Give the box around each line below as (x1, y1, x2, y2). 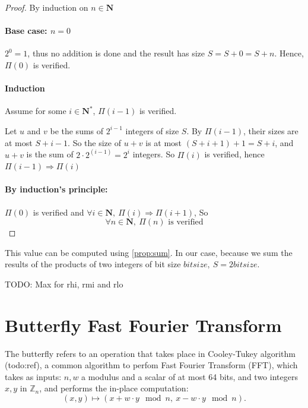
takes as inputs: (5, 370, 62, 382)
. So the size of (68, 136, 121, 148)
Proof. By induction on (5, 1, 88, 13)
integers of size (125, 124, 179, 137)
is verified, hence (204, 148, 265, 160)
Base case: (5, 24, 47, 37)
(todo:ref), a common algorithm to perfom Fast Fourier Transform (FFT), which (5, 359, 298, 371)
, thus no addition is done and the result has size (27, 47, 205, 59)
